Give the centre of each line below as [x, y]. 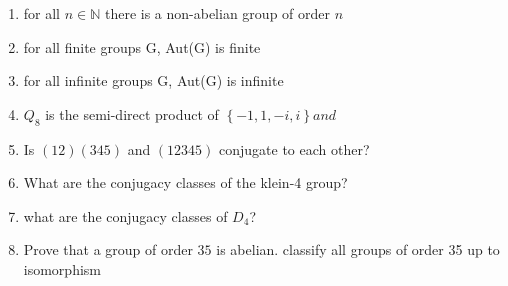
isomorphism [62, 268]
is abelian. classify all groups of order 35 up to [358, 249]
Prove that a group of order [108, 249]
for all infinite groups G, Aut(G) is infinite [153, 80]
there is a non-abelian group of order [217, 13]
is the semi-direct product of [132, 113]
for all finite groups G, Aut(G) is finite [142, 46]
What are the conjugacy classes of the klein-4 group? [185, 182]
